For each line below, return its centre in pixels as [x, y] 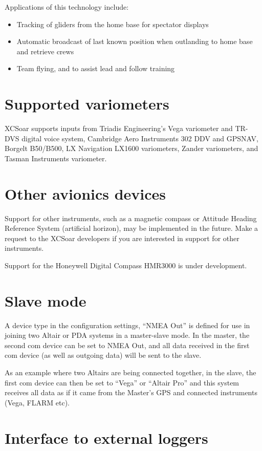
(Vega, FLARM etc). [37, 402]
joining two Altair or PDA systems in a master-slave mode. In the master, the [127, 335]
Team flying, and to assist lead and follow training [96, 68]
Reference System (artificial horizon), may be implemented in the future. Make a [132, 228]
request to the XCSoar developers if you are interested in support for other [122, 238]
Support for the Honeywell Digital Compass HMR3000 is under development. [126, 265]
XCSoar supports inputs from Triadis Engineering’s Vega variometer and [119, 128]
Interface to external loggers [106, 437]
